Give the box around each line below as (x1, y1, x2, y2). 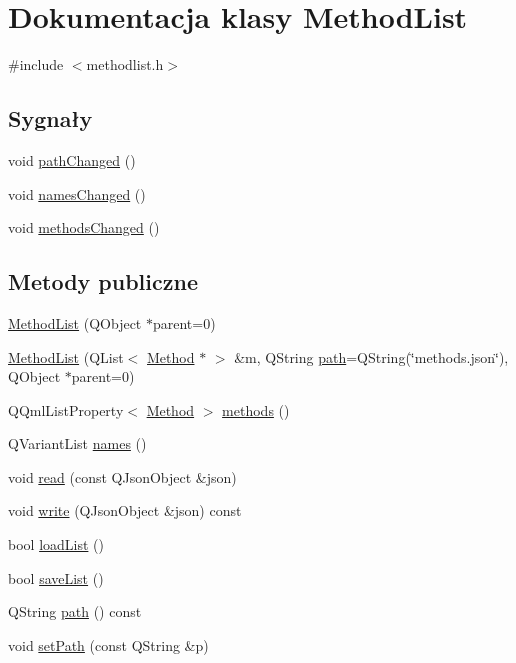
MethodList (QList (8, 346, 124, 367)
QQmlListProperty (8, 399, 124, 420)
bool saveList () (8, 567, 104, 588)
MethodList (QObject (8, 312, 142, 333)
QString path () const (8, 601, 142, 622)
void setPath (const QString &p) (8, 634, 209, 655)
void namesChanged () (8, 183, 146, 204)
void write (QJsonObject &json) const (8, 500, 242, 521)
